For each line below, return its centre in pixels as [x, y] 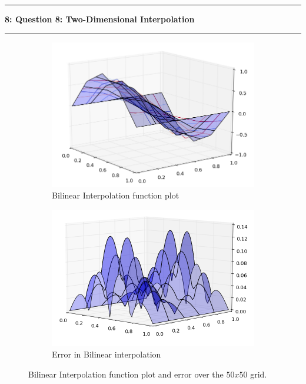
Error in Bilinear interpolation [107, 354]
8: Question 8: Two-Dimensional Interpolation [100, 19]
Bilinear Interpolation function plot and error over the [126, 374]
